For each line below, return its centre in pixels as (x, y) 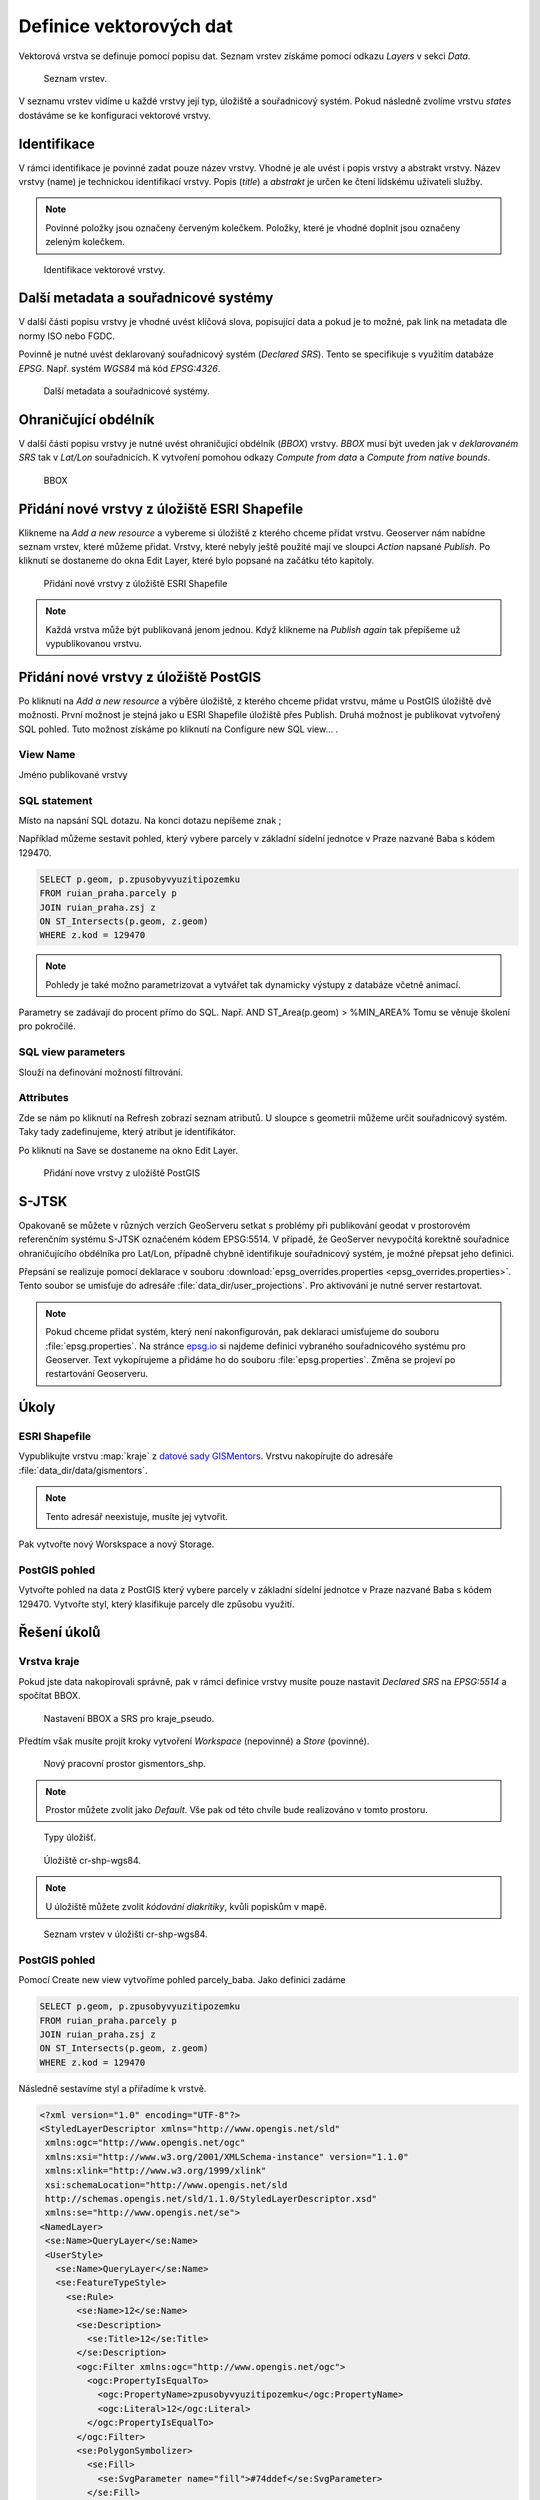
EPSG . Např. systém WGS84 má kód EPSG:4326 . (119, 368)
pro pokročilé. (47, 1026)
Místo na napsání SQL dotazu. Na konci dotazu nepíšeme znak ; (150, 820)
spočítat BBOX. (49, 1696)
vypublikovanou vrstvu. (93, 643)
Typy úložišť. (70, 1837)
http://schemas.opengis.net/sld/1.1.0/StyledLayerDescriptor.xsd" (211, 2199)
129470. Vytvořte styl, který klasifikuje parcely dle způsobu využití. (156, 1604)
